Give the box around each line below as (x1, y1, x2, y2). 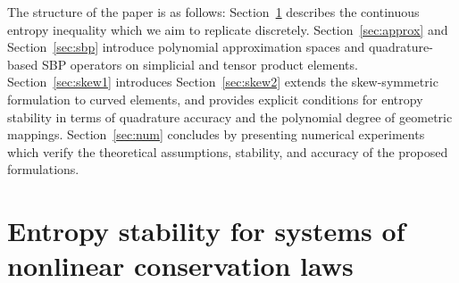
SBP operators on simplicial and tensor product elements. (41, 54, 358, 73)
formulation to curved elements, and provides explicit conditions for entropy (7, 89, 423, 108)
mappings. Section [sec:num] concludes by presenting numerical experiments (7, 125, 425, 144)
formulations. (7, 160, 79, 179)
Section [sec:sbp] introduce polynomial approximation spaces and (7, 37, 365, 56)
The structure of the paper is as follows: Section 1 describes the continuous (7, 3, 420, 21)
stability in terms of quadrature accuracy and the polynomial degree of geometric (7, 107, 453, 126)
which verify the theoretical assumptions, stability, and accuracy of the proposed (7, 142, 448, 161)
